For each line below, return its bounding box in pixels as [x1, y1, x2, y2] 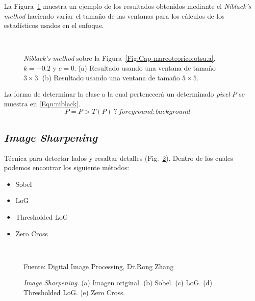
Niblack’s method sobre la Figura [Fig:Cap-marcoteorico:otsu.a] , [24, 53, 216, 63]
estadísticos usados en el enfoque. [4, 20, 104, 30]
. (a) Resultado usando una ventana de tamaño [74, 62, 216, 73]
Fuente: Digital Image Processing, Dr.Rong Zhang [24, 261, 174, 271]
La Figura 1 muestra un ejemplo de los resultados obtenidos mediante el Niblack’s [4, 1, 251, 11]
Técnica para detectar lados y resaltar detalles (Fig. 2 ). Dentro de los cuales [4, 152, 233, 163]
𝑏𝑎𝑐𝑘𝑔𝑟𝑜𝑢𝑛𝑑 [155, 108, 191, 116]
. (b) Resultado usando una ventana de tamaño [38, 72, 180, 82]
